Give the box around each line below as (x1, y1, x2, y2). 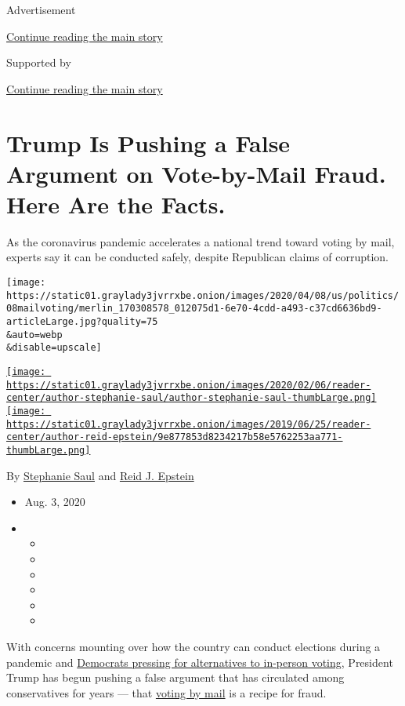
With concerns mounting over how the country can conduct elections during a (6, 638, 381, 654)
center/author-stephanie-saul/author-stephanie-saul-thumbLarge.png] (6, 392, 377, 404)
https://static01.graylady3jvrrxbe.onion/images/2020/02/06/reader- (6, 379, 371, 391)
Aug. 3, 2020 (24, 493, 85, 510)
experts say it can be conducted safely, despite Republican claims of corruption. (6, 249, 389, 265)
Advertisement (6, 2, 76, 17)
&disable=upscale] (6, 342, 102, 354)
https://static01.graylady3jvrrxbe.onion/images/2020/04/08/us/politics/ (6, 289, 400, 301)
